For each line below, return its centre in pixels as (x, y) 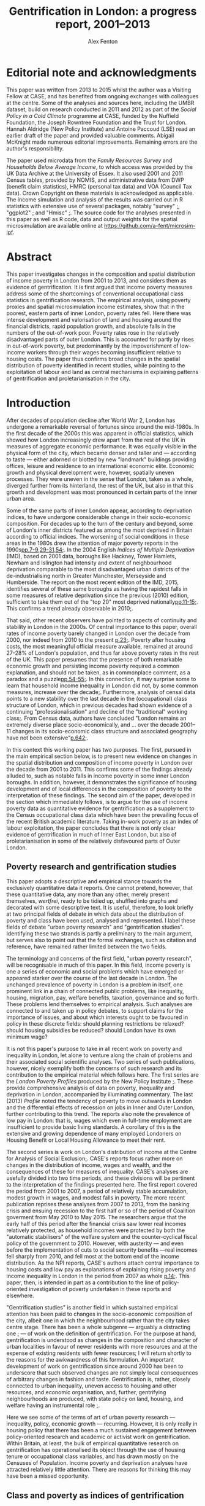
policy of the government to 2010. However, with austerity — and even (95, 1243)
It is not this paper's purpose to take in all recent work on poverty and (94, 1049)
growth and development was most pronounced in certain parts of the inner (102, 492)
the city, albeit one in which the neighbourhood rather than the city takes (98, 1321)
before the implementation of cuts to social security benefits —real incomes (102, 1250)
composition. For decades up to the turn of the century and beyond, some (100, 523)
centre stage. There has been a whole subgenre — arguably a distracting (99, 1327)
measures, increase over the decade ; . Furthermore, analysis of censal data (101, 692)
